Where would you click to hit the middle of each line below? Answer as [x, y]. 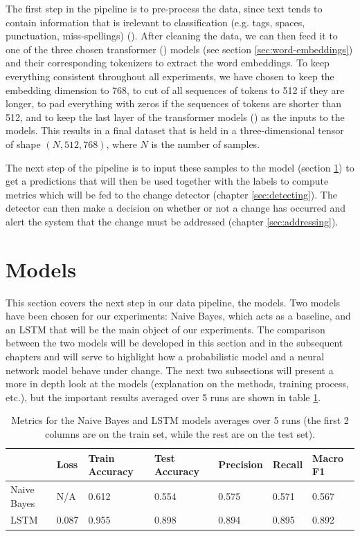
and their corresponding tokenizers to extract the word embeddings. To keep [168, 63]
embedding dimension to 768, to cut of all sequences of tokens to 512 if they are [175, 90]
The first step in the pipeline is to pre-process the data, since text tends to [164, 8]
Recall [288, 464]
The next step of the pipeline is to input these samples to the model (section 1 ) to [180, 167]
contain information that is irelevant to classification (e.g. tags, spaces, [155, 22]
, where [121, 144]
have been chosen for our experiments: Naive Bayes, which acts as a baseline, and [178, 316]
